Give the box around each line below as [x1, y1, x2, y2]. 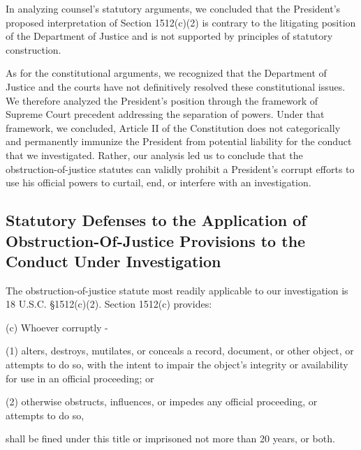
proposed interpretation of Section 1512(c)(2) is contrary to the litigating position [6, 15, 356, 29]
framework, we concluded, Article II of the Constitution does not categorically [6, 120, 341, 135]
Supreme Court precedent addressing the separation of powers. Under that [6, 107, 325, 121]
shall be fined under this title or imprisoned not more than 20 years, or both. [6, 431, 335, 446]
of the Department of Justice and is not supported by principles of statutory [6, 29, 333, 43]
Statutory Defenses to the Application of [6, 209, 307, 231]
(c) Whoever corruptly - [6, 320, 108, 334]
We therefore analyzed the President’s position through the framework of [6, 93, 318, 107]
